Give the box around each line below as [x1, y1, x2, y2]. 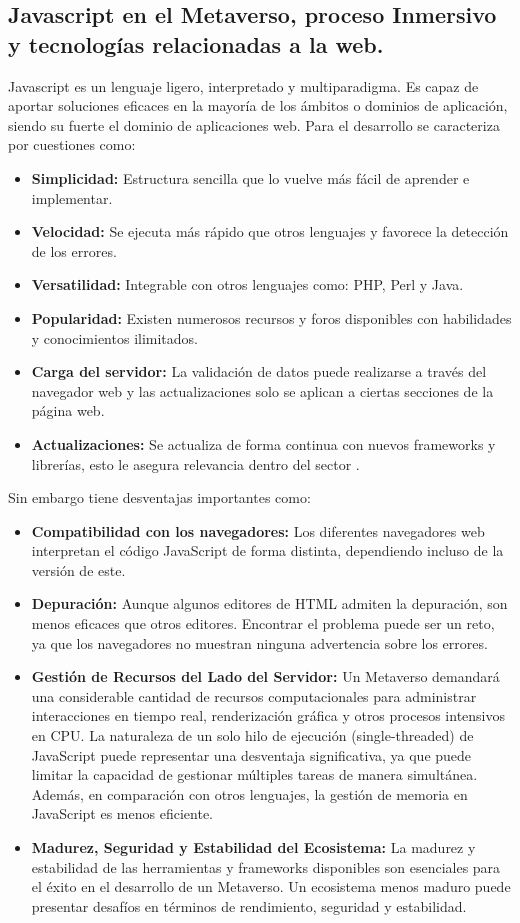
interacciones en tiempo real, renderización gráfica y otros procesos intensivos [31, 705, 505, 726]
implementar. [31, 187, 113, 208]
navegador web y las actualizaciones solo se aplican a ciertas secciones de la [31, 380, 494, 401]
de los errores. [31, 240, 117, 261]
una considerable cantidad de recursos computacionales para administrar [31, 685, 477, 706]
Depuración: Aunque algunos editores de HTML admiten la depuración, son [31, 593, 508, 614]
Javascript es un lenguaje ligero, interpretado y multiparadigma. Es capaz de [8, 75, 479, 96]
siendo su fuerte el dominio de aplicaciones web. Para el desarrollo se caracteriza [8, 114, 500, 135]
